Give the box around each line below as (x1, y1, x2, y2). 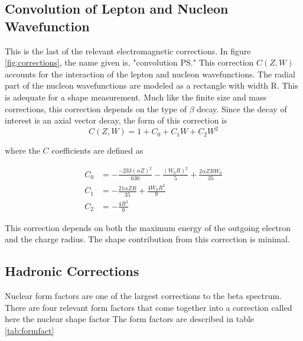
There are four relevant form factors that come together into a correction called (5, 301, 292, 313)
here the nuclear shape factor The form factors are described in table (5, 313, 255, 325)
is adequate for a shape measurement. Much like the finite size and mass (5, 90, 267, 103)
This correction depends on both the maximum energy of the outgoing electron (5, 221, 291, 233)
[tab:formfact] (5, 324, 54, 336)
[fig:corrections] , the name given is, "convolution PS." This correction (5, 56, 254, 69)
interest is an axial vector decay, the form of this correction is (5, 114, 227, 126)
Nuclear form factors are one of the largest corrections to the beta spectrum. (5, 290, 282, 302)
